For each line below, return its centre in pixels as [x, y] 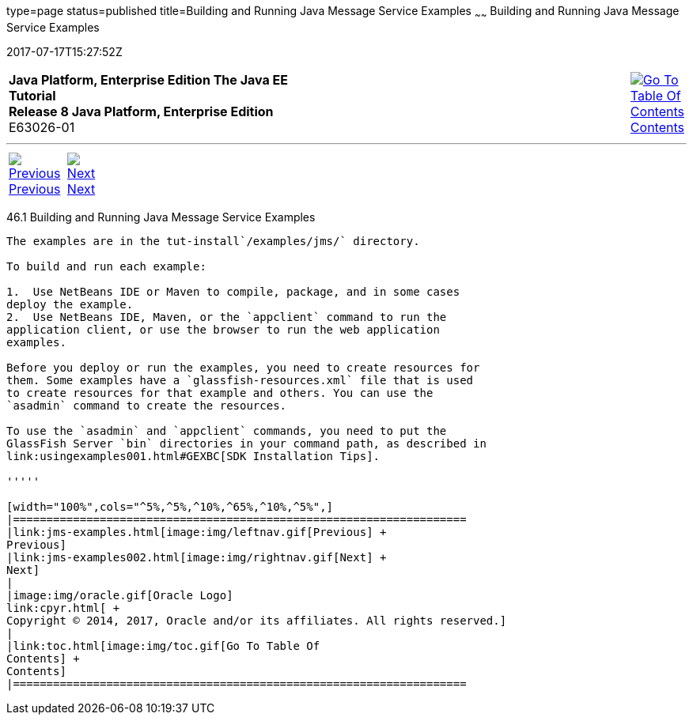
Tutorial [32, 95]
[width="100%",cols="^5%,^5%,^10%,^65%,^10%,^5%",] [170, 506]
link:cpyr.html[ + [63, 608]
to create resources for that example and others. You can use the [220, 393]
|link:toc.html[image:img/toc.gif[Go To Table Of [163, 646]
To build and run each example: [106, 266]
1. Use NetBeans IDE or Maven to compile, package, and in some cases [233, 291]
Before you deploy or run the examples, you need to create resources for [243, 367]
